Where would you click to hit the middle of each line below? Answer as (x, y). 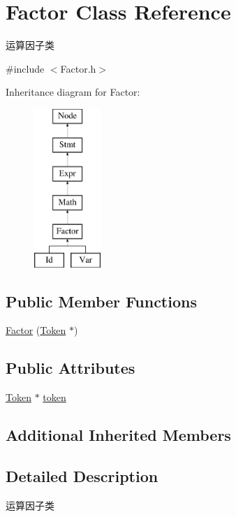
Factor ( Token (36, 330)
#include (25, 68)
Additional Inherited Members (118, 435)
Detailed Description (82, 476)
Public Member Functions (101, 301)
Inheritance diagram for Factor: (73, 92)
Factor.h (78, 68)
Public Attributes (71, 368)
